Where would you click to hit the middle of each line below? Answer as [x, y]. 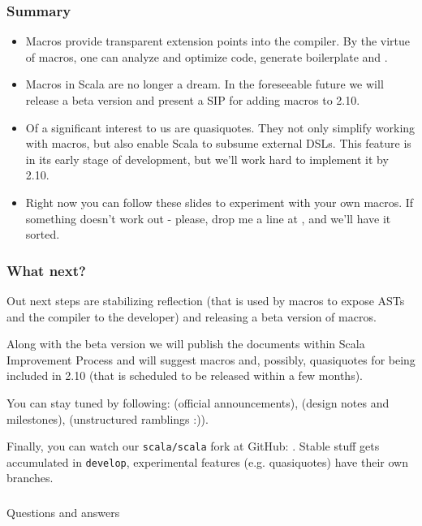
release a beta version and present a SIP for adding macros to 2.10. [193, 100]
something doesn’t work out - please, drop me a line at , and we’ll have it [208, 218]
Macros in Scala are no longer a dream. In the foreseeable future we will [205, 84]
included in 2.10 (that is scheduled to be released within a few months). [185, 375]
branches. [30, 478]
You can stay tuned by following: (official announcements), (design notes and [198, 402]
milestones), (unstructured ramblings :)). [108, 418]
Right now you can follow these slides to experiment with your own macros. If [220, 202]
